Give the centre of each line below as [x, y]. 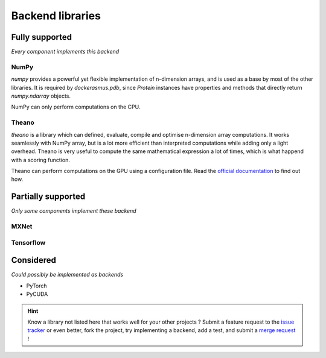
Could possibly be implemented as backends [67, 275]
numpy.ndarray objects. [41, 96]
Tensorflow [28, 242]
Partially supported [48, 197]
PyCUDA [37, 294]
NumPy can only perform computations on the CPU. [76, 107]
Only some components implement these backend [74, 211]
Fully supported [42, 37]
